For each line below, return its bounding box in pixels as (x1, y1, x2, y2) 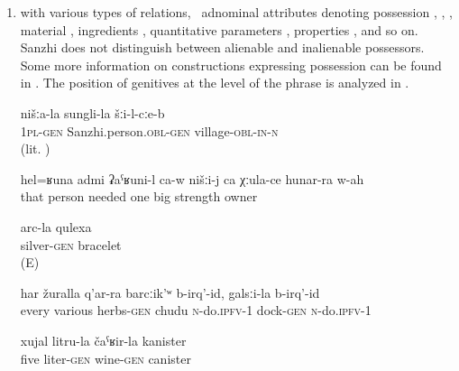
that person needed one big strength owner (20, 187, 258, 206)
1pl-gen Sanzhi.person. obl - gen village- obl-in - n (20, 121, 279, 140)
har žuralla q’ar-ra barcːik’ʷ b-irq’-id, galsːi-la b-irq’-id (20, 283, 320, 301)
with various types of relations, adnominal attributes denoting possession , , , (20, 3, 453, 21)
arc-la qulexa (20, 217, 92, 236)
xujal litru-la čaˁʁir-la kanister (20, 330, 187, 349)
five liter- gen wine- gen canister (20, 348, 191, 367)
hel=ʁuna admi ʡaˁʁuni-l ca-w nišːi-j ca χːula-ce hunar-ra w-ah (20, 169, 364, 188)
